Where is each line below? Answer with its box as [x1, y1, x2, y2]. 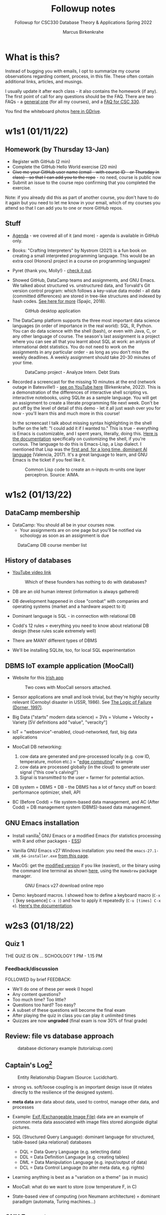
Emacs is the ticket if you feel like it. [12, 457, 86, 463]
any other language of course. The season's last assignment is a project [12, 333, 160, 339]
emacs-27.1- [134, 848, 159, 853]
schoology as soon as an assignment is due [19, 532, 109, 538]
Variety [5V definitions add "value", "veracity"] [12, 719, 108, 725]
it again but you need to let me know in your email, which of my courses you [5, 199, 161, 206]
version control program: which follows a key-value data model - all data [12, 288, 161, 293]
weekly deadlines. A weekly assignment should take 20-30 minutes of [12, 354, 156, 360]
